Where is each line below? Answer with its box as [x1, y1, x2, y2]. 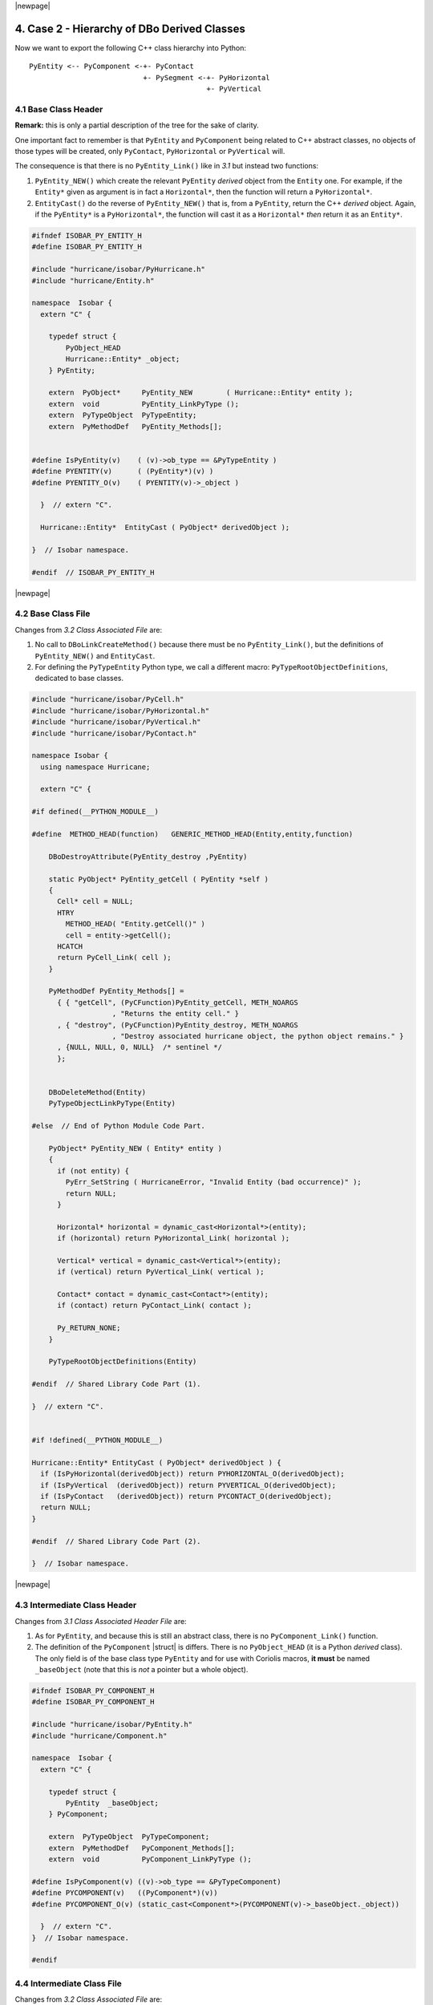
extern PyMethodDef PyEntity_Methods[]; [48, 422, 222, 431]
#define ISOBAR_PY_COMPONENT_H [31, 1697, 156, 1707]
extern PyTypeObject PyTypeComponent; [48, 1833, 210, 1841]
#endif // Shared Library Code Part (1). [31, 1379, 201, 1389]
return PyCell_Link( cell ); [57, 953, 172, 962]
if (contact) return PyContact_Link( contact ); [57, 1301, 252, 1310]
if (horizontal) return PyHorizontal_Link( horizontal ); [57, 1233, 290, 1243]
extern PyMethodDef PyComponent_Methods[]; [48, 1843, 236, 1853]
